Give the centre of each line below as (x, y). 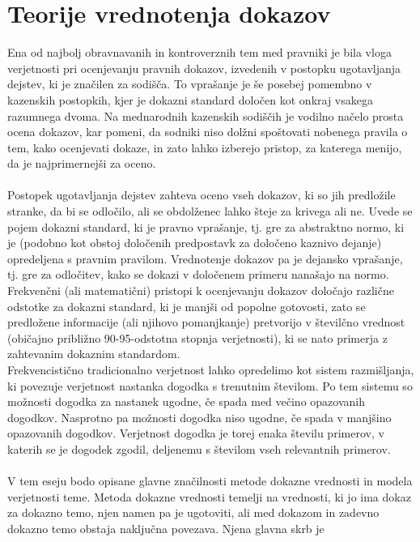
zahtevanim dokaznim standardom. (94, 354)
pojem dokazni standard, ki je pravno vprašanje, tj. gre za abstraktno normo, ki (206, 226)
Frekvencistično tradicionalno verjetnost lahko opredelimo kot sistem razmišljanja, (211, 369)
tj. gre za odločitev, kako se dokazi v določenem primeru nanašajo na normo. (198, 274)
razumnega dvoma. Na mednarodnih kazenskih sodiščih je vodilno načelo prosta (206, 115)
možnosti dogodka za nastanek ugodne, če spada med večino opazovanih (186, 401)
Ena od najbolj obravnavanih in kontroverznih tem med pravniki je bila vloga (199, 52)
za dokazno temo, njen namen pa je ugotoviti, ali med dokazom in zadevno (193, 512)
